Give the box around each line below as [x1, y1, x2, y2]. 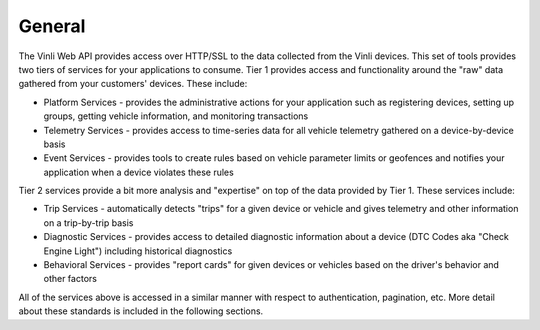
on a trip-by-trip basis [43, 216, 134, 229]
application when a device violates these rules [43, 166, 234, 178]
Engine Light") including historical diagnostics [43, 245, 233, 257]
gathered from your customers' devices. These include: [18, 78, 248, 90]
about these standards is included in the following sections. [18, 305, 264, 317]
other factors [43, 273, 97, 285]
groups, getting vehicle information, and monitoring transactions [43, 110, 309, 122]
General [18, 15, 86, 37]
